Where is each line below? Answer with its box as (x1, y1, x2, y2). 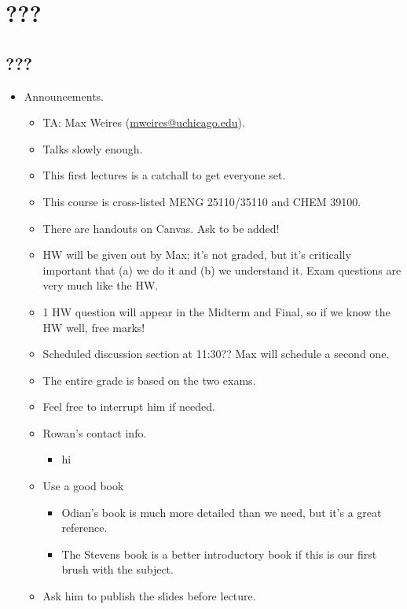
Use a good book (42, 478, 124, 494)
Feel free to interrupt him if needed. (42, 398, 215, 415)
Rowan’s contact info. (42, 424, 147, 441)
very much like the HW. (42, 277, 159, 293)
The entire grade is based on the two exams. (42, 371, 256, 388)
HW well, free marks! (42, 319, 145, 335)
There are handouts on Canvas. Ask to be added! (42, 220, 280, 236)
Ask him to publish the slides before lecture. (42, 588, 256, 604)
